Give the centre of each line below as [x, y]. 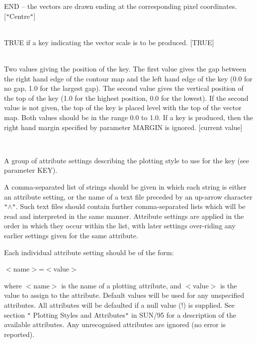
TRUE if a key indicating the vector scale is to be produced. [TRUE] [109, 42]
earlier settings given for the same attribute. [71, 235]
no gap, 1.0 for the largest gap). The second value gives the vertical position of [124, 88]
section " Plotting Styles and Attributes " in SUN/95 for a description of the [120, 314]
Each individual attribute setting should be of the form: [89, 252]
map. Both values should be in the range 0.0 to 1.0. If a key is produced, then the [129, 117]
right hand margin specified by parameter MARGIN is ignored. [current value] [123, 127]
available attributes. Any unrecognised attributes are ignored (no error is [115, 324]
